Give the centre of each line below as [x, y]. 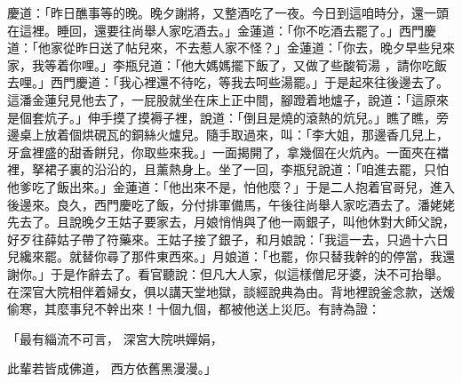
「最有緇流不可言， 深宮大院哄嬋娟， [115, 338]
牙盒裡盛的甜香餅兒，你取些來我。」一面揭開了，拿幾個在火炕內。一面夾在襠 [228, 152]
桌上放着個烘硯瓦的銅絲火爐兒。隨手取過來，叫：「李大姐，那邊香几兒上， [234, 135]
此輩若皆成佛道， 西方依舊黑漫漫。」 [112, 368]
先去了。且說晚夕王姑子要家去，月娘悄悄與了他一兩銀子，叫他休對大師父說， [231, 222]
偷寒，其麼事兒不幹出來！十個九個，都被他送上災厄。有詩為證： [194, 309]
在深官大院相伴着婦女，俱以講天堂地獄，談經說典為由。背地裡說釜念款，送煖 [231, 291]
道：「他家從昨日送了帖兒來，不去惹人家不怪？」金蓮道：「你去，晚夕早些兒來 [231, 48]
